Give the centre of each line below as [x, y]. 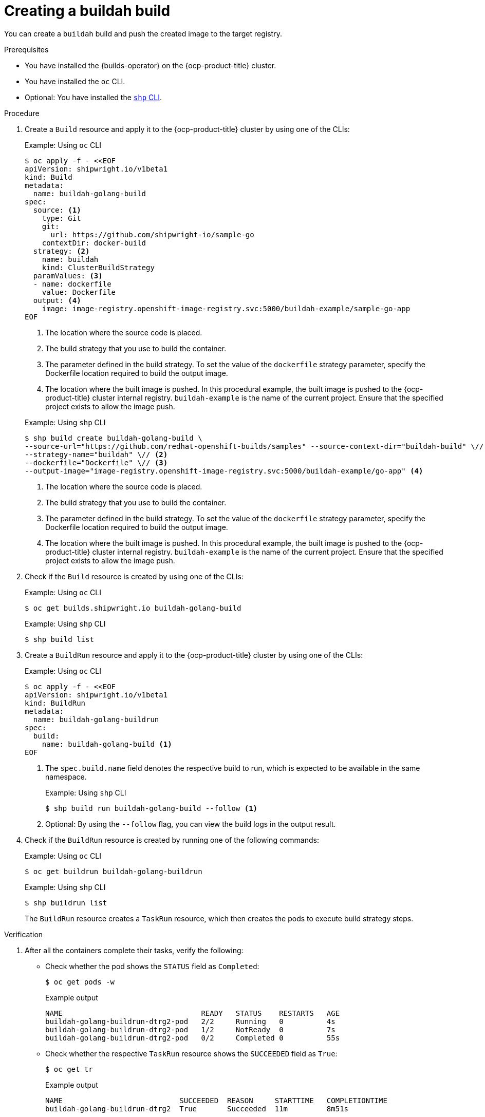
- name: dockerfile [72, 284]
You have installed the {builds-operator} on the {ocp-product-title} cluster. [151, 65]
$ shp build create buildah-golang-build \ [114, 438]
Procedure [22, 113]
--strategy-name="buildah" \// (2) [96, 454]
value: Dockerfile [79, 292]
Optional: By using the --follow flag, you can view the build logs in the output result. [191, 824]
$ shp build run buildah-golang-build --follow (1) [152, 808]
